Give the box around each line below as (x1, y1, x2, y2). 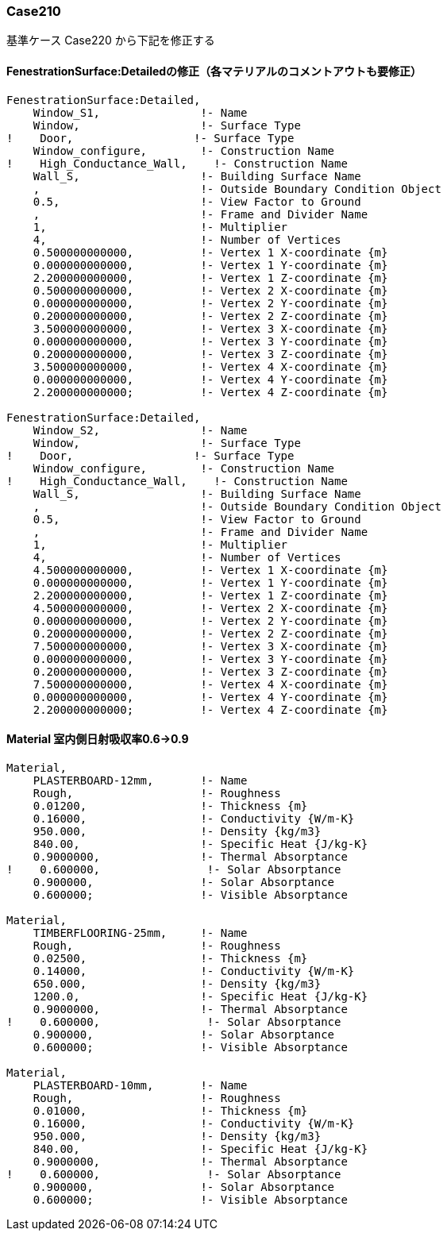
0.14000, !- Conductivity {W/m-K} (33, 964, 355, 977)
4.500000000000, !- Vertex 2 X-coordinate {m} (33, 601, 388, 615)
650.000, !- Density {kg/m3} (33, 977, 322, 990)
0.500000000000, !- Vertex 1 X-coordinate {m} (33, 245, 388, 259)
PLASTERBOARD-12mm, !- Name (33, 773, 248, 787)
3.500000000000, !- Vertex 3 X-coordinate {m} (33, 322, 388, 335)
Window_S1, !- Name (33, 106, 248, 119)
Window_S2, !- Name (33, 423, 248, 437)
